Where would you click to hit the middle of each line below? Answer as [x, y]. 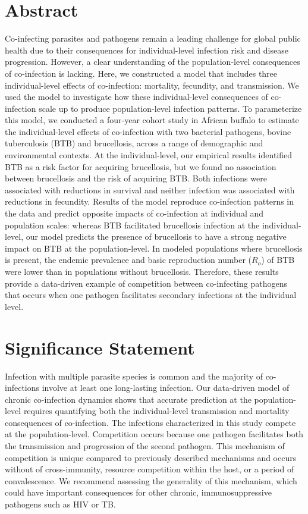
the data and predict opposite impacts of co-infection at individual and [134, 213]
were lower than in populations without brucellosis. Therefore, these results [142, 271]
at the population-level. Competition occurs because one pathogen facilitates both [154, 434]
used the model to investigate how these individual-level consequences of [136, 97]
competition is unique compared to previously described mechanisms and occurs [151, 457]
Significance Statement [100, 347]
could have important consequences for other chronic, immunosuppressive [138, 492]
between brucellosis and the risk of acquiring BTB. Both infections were [136, 178]
